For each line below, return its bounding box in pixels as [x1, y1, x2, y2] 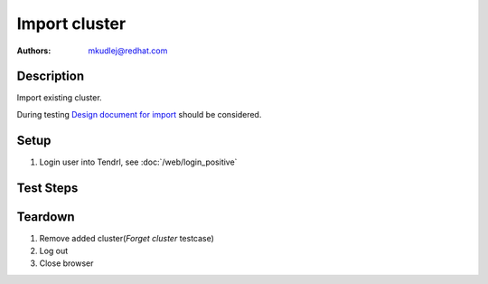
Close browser [39, 258, 94, 269]
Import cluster [16, 14, 127, 33]
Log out [39, 245, 69, 257]
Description [16, 69, 85, 84]
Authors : [16, 45, 52, 56]
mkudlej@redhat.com [88, 45, 168, 56]
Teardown [16, 209, 76, 224]
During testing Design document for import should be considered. [16, 109, 262, 119]
